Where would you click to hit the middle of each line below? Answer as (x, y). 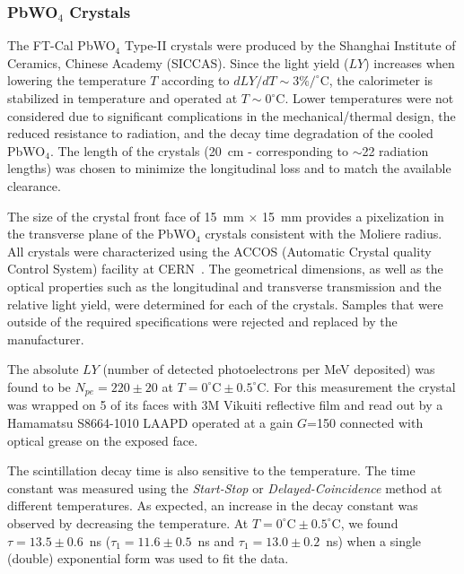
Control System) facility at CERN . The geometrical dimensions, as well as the (225, 269)
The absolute (43, 369)
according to (196, 80)
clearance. (34, 185)
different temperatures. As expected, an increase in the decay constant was (213, 505)
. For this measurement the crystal (361, 386)
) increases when (410, 62)
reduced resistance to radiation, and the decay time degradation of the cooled (220, 133)
